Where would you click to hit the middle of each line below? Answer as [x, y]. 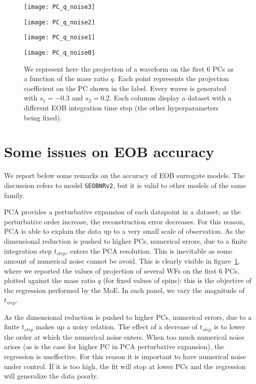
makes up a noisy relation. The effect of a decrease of [117, 327]
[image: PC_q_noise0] [60, 52]
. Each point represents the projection [171, 78]
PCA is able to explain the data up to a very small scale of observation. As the [125, 231]
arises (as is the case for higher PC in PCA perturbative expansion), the [114, 346]
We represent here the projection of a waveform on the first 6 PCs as [129, 68]
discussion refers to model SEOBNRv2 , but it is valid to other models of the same [125, 185]
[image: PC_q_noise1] [60, 38]
